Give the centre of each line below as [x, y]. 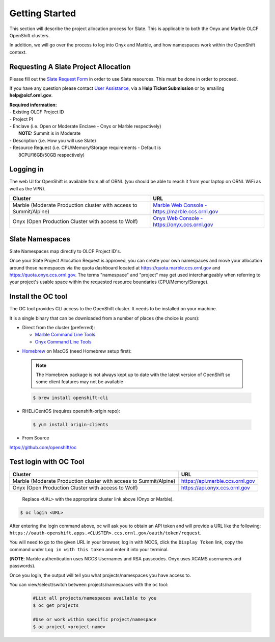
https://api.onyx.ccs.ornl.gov [216, 487]
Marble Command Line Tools [65, 335]
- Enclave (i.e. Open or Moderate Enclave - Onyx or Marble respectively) [85, 126]
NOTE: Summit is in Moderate [50, 133]
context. [18, 52]
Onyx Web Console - [178, 218]
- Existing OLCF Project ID [37, 112]
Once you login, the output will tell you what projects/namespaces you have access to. [100, 575]
